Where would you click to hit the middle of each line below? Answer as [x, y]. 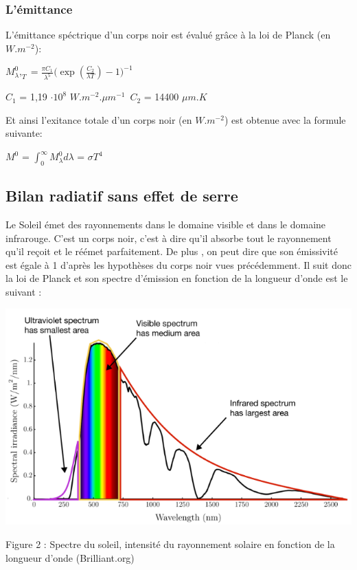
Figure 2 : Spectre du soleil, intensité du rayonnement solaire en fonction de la [170, 544]
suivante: [24, 133]
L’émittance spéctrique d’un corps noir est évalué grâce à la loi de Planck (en [168, 35]
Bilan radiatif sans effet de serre [122, 196]
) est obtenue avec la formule [285, 119]
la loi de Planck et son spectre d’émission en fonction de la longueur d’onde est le [177, 278]
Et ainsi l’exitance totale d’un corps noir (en [99, 119]
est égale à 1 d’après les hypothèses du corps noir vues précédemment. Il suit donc [178, 264]
